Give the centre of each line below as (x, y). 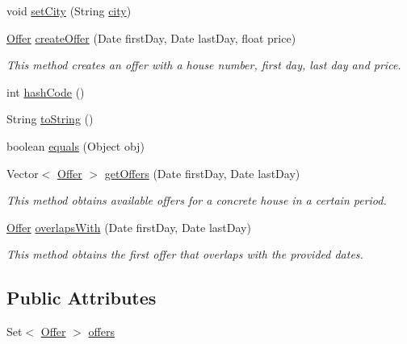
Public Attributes (82, 298)
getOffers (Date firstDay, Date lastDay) (202, 173)
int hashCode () (46, 91)
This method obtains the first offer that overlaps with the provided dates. (185, 254)
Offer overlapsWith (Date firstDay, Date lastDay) (129, 227)
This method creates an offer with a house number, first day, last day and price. (204, 65)
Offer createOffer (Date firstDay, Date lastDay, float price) (151, 37)
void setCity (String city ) (69, 10)
